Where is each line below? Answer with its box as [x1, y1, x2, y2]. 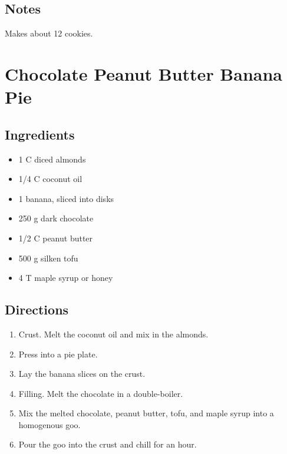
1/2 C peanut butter [18, 231, 93, 244]
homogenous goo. [18, 418, 81, 430]
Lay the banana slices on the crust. [18, 367, 146, 380]
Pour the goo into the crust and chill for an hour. [18, 438, 197, 450]
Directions [5, 300, 69, 319]
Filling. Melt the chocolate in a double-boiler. [18, 387, 183, 399]
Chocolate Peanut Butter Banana [5, 61, 283, 85]
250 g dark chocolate [18, 212, 94, 224]
